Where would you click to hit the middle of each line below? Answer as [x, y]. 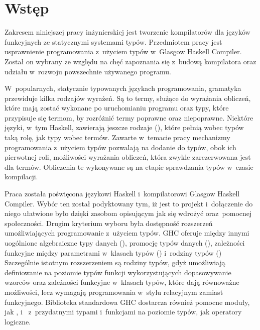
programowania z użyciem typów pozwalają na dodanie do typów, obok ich [120, 147]
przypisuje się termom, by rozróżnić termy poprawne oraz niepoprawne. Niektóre [129, 117]
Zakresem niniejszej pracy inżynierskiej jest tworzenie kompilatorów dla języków [127, 32]
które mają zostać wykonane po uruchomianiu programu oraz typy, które [117, 108]
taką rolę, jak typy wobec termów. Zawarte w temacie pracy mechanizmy [117, 137]
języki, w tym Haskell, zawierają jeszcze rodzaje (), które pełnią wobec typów [124, 127]
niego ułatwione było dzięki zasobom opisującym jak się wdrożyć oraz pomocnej [128, 213]
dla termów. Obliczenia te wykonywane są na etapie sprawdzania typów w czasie [129, 167]
